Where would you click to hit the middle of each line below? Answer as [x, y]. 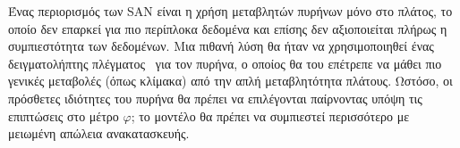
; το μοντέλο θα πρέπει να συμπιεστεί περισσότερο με [270, 115]
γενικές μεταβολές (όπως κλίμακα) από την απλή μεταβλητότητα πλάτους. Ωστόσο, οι [230, 81]
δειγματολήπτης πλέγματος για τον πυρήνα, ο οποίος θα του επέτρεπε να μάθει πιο [225, 63]
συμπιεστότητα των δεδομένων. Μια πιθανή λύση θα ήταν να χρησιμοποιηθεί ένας [221, 46]
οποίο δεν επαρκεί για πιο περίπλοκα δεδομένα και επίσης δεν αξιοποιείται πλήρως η [228, 28]
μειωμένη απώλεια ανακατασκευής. [99, 133]
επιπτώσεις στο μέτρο [64, 115]
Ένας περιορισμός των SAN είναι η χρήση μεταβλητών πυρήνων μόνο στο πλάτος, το [230, 11]
